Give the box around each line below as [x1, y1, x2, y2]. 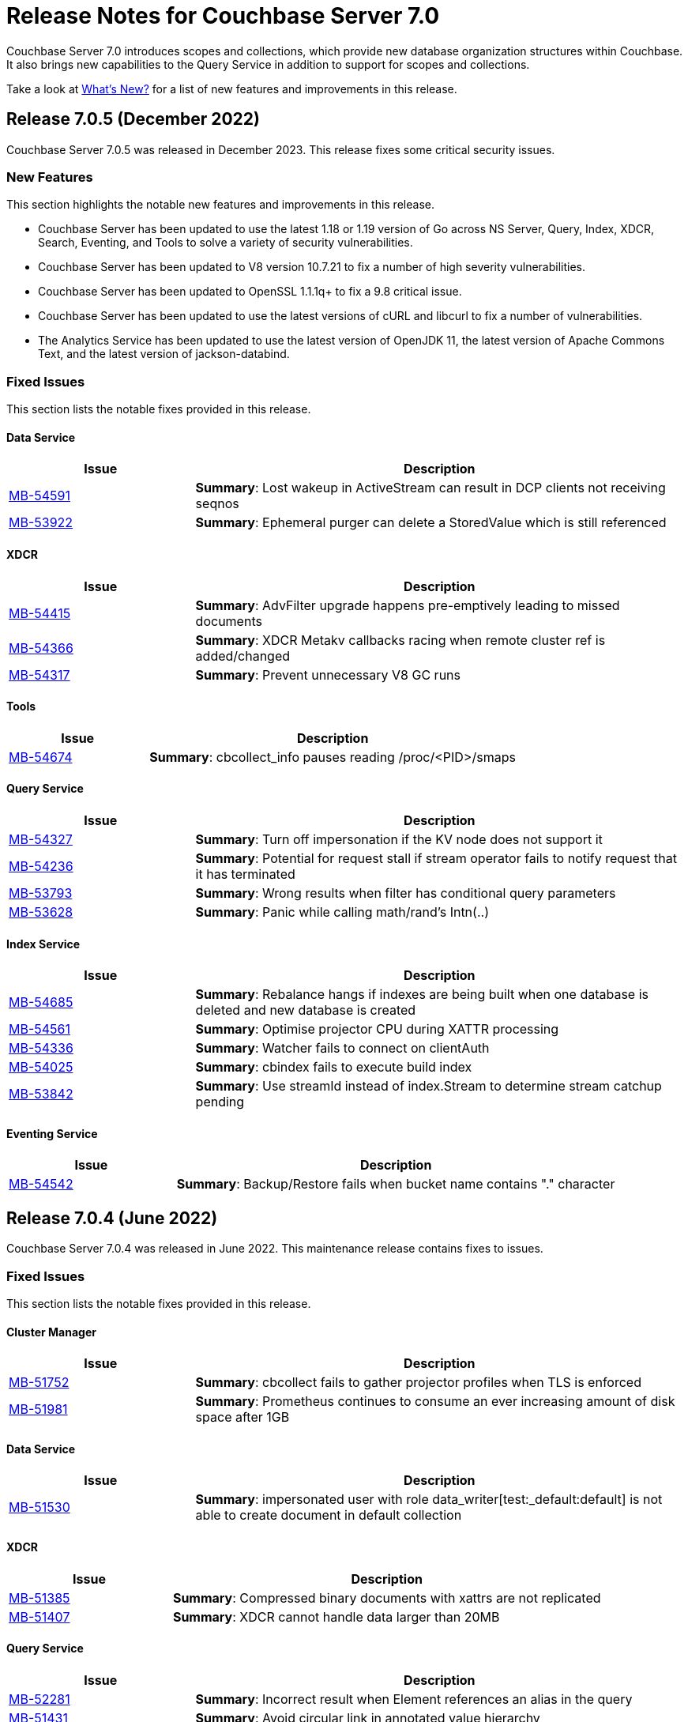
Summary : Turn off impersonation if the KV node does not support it [195, 831, 603, 847]
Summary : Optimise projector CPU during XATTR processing [195, 1021, 559, 1038]
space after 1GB [195, 1409, 290, 1426]
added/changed [195, 647, 291, 664]
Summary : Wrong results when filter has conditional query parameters [195, 884, 616, 901]
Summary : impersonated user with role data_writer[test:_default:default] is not [195, 1491, 663, 1508]
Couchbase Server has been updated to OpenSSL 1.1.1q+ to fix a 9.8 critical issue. [38, 284, 462, 299]
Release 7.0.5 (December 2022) [6, 109, 260, 130]
